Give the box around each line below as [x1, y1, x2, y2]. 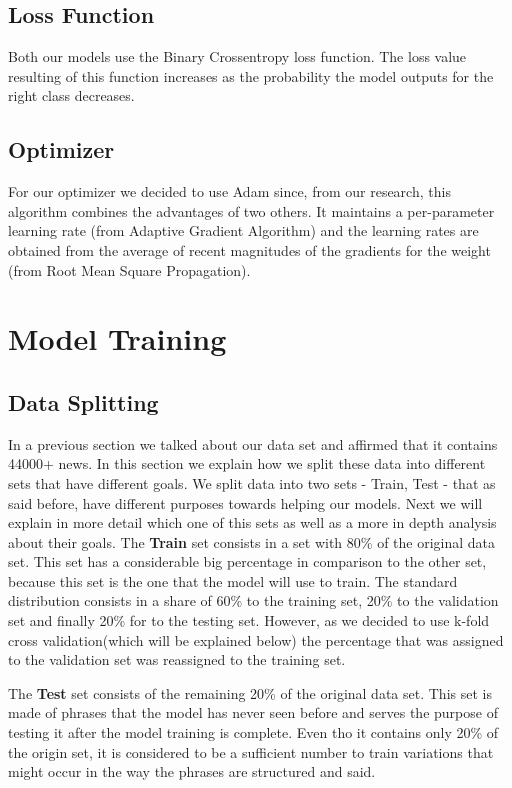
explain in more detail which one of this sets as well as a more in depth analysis [8, 512, 497, 533]
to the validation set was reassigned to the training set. [8, 649, 346, 670]
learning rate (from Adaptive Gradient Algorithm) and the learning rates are [8, 220, 479, 241]
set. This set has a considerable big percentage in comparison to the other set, [8, 551, 487, 572]
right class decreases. [8, 85, 135, 106]
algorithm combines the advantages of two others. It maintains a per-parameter [8, 200, 495, 221]
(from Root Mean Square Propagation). [8, 259, 251, 280]
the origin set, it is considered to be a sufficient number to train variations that [8, 741, 494, 762]
